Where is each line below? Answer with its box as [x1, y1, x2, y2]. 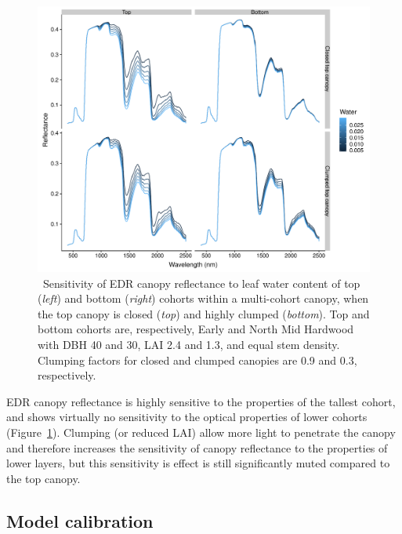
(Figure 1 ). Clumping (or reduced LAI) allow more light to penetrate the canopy [6, 424, 396, 441]
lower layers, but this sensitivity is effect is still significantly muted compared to [6, 455, 390, 471]
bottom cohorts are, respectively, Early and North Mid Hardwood [38, 321, 354, 337]
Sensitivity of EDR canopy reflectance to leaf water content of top [42, 274, 360, 291]
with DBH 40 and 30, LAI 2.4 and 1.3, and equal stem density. [38, 336, 340, 353]
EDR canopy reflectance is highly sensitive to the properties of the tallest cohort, [6, 393, 396, 409]
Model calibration [6, 508, 154, 532]
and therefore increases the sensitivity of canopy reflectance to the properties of [6, 439, 388, 456]
